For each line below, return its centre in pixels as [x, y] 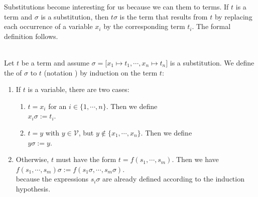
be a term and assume [55, 62]
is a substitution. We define [212, 62]
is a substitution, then [75, 16]
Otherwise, [32, 159]
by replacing [233, 16]
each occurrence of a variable [48, 26]
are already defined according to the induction [173, 179]
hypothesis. [33, 188]
